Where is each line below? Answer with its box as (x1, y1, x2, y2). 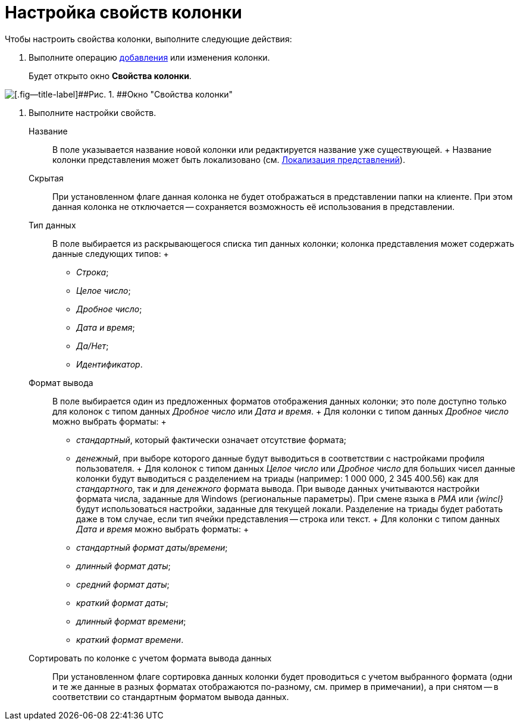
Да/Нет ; (76, 340, 109, 351)
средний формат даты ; (76, 579, 170, 589)
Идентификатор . (76, 359, 143, 369)
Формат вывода (29, 377, 93, 388)
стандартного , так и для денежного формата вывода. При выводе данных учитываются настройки (76, 483, 480, 494)
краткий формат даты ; (76, 597, 168, 608)
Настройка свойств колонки (5, 2, 242, 23)
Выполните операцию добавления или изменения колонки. (29, 52, 270, 62)
